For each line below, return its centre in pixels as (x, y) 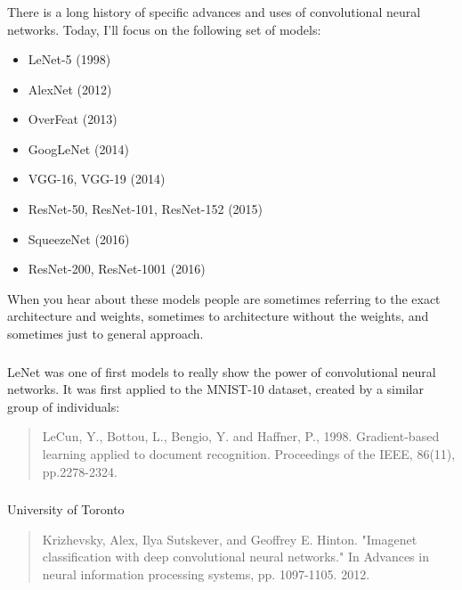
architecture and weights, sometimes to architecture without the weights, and (218, 316)
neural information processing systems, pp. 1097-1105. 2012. (206, 574)
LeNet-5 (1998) (69, 59)
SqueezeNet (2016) (79, 238)
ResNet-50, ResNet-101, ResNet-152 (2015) (146, 209)
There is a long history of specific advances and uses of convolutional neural (214, 11)
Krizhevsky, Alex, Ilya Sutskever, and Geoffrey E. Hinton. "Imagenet (230, 539)
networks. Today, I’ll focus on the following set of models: (164, 29)
